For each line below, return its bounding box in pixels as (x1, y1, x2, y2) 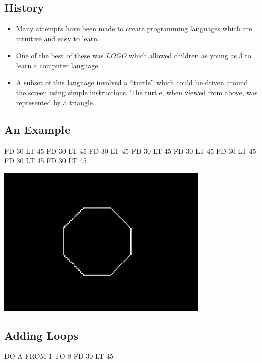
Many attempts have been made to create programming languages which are (16, 23, 252, 34)
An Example (4, 121, 71, 137)
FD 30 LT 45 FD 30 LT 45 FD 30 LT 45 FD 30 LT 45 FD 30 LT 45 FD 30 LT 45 (4, 145, 256, 156)
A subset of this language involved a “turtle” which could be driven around (16, 77, 248, 87)
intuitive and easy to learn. (16, 33, 99, 43)
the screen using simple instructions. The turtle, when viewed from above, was (16, 87, 258, 98)
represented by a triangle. (16, 97, 95, 107)
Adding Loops (4, 327, 78, 343)
